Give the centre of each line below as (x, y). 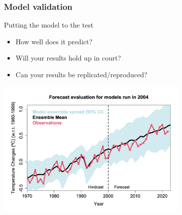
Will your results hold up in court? (68, 58)
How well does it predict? (54, 41)
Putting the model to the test (49, 25)
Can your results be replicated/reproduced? (81, 74)
